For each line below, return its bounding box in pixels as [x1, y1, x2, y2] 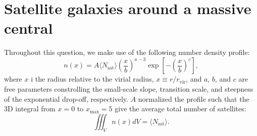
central [4, 18, 53, 38]
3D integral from [4, 103, 56, 114]
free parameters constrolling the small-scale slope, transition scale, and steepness [4, 84, 253, 94]
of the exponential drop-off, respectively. [4, 93, 128, 104]
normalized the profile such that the [138, 93, 249, 104]
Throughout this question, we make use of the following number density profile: [4, 47, 250, 57]
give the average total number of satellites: [115, 103, 246, 114]
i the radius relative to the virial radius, [31, 74, 154, 84]
